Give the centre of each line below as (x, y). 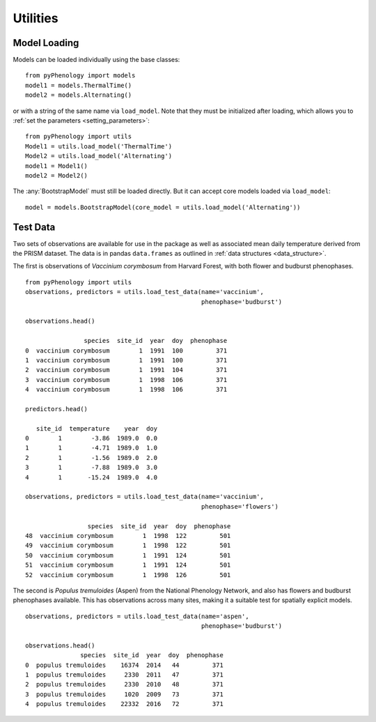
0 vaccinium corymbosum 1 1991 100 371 (126, 351)
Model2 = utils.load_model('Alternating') (99, 156)
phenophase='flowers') (240, 506)
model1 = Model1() (57, 166)
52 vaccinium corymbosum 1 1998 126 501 (128, 575)
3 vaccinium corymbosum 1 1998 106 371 (126, 379)
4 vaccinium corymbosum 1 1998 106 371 (126, 390)
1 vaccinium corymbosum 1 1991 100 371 (126, 360)
